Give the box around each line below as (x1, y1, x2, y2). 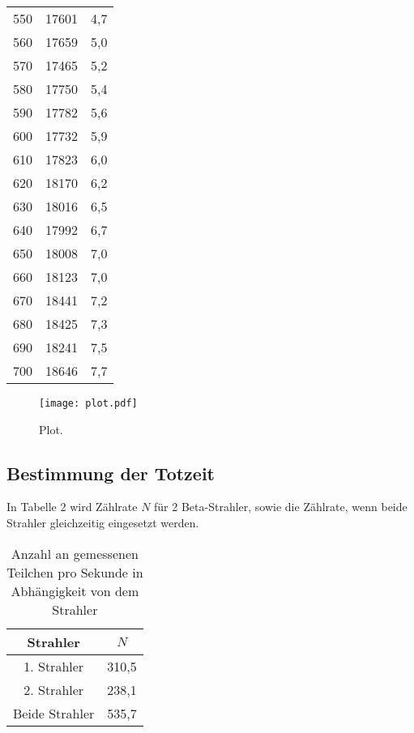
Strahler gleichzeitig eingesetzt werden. (6, 514, 199, 531)
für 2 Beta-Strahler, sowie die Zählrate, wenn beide (154, 498, 408, 515)
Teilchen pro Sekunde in (6, 562, 143, 582)
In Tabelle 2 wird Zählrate (6, 498, 138, 515)
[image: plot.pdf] (39, 398, 138, 409)
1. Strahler (23, 656, 84, 675)
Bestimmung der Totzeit (6, 460, 215, 485)
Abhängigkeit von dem (11, 581, 139, 600)
